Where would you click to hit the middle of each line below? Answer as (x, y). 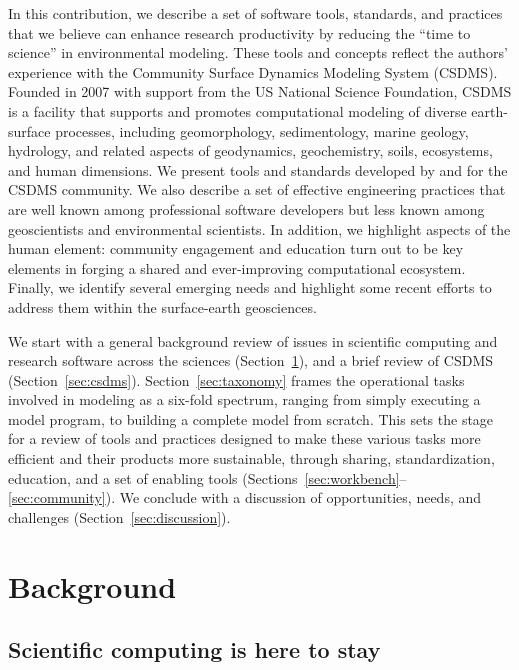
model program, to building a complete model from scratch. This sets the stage (251, 418)
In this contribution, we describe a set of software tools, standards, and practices (255, 13)
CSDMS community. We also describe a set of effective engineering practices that (257, 189)
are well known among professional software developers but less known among (246, 208)
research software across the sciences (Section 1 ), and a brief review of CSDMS (251, 360)
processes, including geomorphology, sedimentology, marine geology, (262, 130)
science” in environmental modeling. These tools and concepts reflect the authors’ (258, 52)
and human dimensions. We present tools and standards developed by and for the (258, 169)
